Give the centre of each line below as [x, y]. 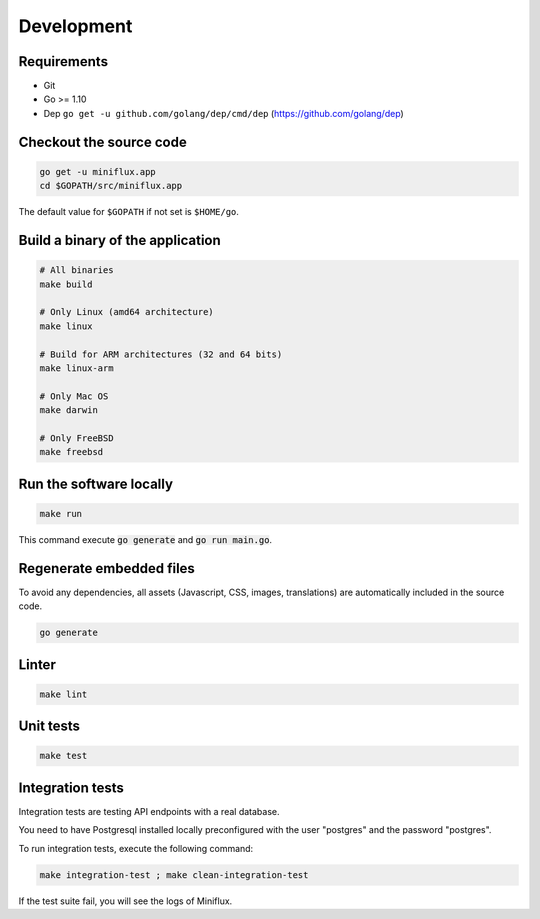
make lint [63, 694]
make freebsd [71, 452]
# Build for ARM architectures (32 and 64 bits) [161, 354]
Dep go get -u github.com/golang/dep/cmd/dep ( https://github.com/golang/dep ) [223, 113]
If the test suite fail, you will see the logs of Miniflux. [125, 901]
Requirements [63, 61]
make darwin [69, 410]
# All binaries [76, 270]
